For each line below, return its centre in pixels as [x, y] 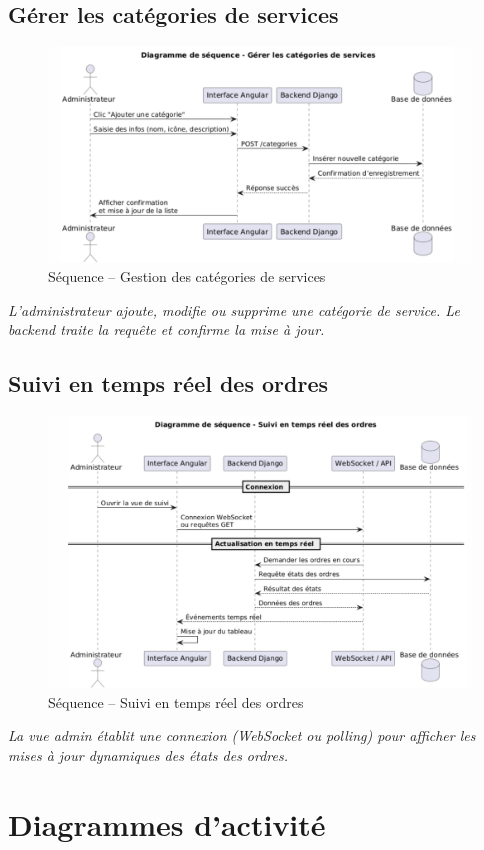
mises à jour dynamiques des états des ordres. [148, 754]
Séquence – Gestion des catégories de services [187, 276]
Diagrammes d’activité [167, 823]
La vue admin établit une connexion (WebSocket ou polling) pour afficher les [242, 735]
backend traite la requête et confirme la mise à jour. [166, 329]
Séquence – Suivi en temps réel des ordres [176, 701]
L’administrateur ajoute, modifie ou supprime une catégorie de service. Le [234, 309]
